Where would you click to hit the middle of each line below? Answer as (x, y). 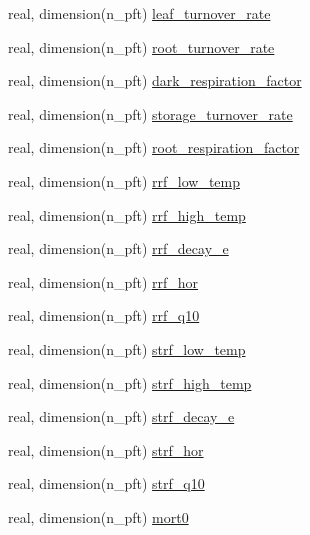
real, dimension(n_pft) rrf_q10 (104, 315)
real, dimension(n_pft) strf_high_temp (130, 382)
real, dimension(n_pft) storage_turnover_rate (150, 113)
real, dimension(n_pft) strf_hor (106, 449)
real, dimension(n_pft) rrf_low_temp (124, 180)
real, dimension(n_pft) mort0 (98, 516)
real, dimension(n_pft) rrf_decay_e (118, 248)
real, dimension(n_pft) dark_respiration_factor (155, 80)
